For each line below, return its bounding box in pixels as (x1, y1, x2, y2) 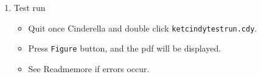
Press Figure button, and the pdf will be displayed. (28, 42, 221, 55)
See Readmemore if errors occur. (28, 62, 150, 75)
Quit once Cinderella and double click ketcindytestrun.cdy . (28, 21, 257, 34)
